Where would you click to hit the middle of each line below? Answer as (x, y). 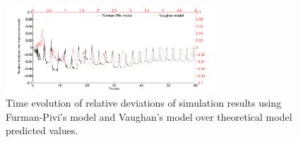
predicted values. (42, 130)
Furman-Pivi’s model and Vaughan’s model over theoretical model (149, 116)
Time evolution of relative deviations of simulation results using (144, 103)
